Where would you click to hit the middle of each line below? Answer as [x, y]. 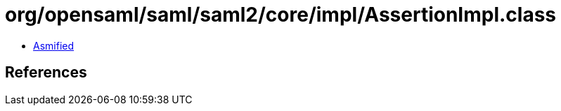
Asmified [54, 45]
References [46, 73]
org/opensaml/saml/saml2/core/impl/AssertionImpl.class [281, 15]
